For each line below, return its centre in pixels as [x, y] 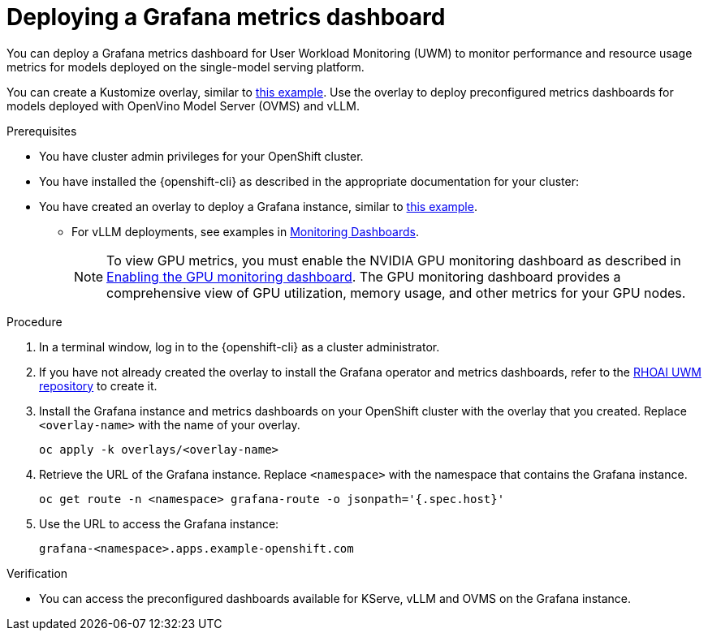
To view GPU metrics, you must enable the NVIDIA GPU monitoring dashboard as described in [394, 260]
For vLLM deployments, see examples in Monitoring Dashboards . [245, 231]
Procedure [35, 321]
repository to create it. [98, 385]
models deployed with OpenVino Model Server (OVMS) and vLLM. [183, 105]
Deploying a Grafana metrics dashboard [226, 17]
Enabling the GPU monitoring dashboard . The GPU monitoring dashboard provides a [364, 276]
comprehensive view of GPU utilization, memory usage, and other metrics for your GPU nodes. [396, 293]
